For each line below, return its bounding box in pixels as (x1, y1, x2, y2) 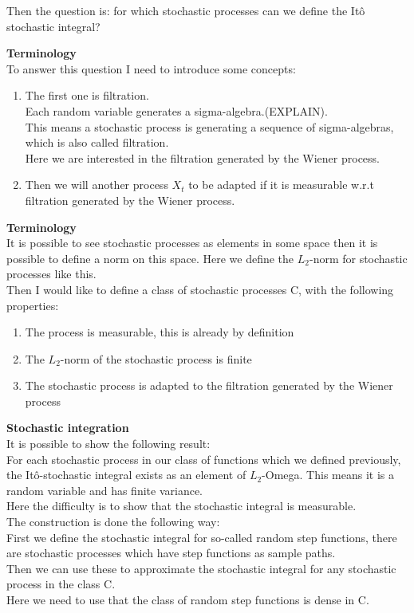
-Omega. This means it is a (262, 466, 394, 483)
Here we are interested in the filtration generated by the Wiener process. (25, 149, 380, 166)
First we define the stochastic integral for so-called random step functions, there (6, 529, 397, 545)
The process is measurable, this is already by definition (25, 324, 294, 340)
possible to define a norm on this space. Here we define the (6, 250, 294, 266)
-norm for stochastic (309, 250, 408, 266)
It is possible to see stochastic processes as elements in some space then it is (6, 234, 378, 251)
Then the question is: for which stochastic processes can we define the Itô (6, 2, 365, 18)
